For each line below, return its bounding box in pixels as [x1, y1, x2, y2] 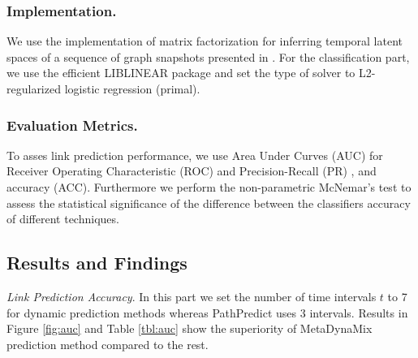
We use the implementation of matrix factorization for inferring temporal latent [6, 32, 403, 50]
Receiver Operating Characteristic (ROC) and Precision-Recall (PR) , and [6, 162, 377, 179]
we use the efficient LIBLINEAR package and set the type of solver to [6, 64, 356, 81]
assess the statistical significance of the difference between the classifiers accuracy [6, 194, 411, 211]
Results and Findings [6, 250, 187, 275]
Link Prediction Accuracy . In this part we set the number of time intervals [6, 287, 377, 304]
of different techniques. [6, 210, 119, 227]
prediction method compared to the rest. [6, 335, 209, 352]
